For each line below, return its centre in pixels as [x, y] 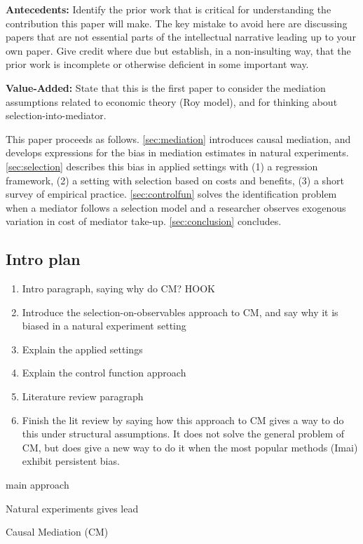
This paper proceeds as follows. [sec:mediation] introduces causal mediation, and [178, 138]
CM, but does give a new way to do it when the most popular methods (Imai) [190, 447]
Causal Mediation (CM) [57, 532]
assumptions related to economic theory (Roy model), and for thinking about [172, 101]
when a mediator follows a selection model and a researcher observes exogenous [176, 207]
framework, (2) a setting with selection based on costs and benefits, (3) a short [175, 180]
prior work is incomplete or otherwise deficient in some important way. [157, 64]
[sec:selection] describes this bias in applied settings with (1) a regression [162, 166]
